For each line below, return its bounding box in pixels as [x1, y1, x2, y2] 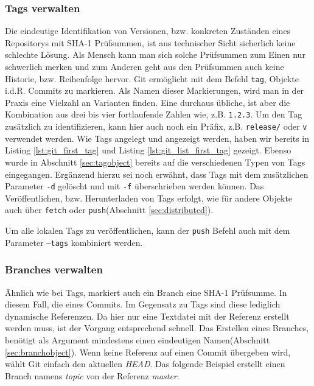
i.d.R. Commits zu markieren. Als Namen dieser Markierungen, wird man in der [5, 84, 304, 97]
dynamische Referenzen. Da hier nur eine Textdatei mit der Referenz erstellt [5, 309, 290, 322]
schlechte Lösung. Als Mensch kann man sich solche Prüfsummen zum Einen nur [5, 48, 305, 61]
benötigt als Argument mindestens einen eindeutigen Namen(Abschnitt [5, 333, 270, 346]
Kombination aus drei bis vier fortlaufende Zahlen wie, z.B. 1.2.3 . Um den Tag [5, 108, 302, 121]
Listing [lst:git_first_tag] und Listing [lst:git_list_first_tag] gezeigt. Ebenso [5, 144, 291, 156]
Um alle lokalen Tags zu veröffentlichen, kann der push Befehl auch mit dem [5, 224, 290, 237]
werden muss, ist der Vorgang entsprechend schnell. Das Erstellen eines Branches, [5, 321, 309, 334]
